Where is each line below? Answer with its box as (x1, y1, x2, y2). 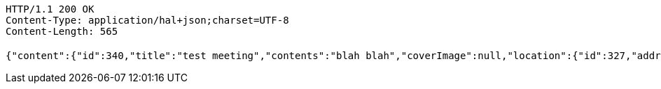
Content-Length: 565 (6, 26, 118, 37)
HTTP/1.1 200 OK (6, 3, 95, 15)
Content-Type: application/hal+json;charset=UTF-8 (6, 15, 289, 26)
